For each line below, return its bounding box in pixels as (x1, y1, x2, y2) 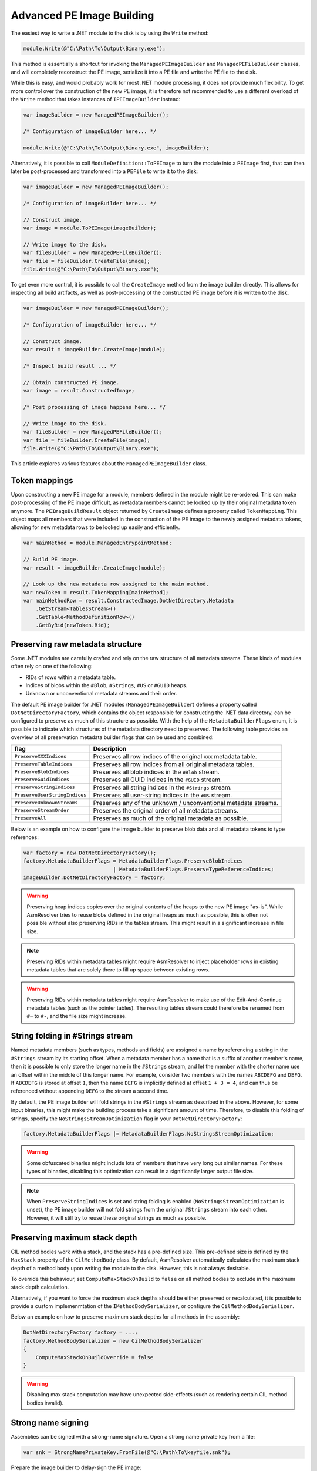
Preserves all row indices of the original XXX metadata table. (93, 752, 258, 760)
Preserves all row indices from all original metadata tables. (93, 760, 255, 768)
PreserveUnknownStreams (14, 800, 78, 806)
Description (93, 744, 127, 753)
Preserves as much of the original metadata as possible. (93, 814, 249, 822)
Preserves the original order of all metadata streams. (93, 806, 239, 814)
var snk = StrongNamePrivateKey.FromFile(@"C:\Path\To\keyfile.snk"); (23, 1449, 231, 1456)
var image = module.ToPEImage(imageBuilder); (23, 224, 157, 231)
